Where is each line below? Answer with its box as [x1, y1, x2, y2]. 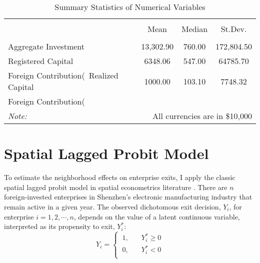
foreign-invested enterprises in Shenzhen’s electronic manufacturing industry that [4, 191, 252, 202]
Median [181, 23, 208, 34]
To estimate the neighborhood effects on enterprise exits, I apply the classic [4, 172, 235, 182]
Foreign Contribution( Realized [8, 69, 118, 81]
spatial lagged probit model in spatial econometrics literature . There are [4, 181, 227, 192]
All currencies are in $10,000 [152, 110, 252, 121]
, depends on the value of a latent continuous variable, [73, 211, 240, 221]
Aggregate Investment [8, 40, 84, 52]
